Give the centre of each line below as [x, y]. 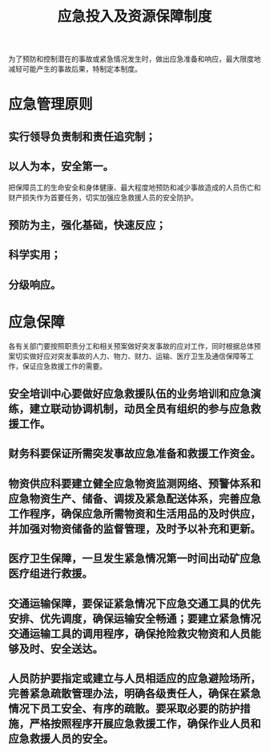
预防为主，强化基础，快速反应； [87, 225]
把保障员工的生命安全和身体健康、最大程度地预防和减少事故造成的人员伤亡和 [135, 187]
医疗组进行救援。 [50, 574]
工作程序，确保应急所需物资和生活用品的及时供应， [135, 514]
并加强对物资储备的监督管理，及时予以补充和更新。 [135, 528]
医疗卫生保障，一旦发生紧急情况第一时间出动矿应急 [135, 559]
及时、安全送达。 [61, 649]
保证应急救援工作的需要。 [64, 366]
